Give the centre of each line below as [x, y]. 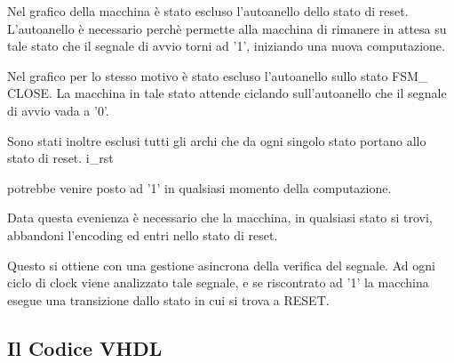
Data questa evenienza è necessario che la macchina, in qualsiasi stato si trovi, [220, 218]
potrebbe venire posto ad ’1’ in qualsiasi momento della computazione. [199, 187]
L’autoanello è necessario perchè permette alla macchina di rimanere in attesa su [227, 28]
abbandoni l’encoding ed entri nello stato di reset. [143, 234]
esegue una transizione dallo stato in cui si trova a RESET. [168, 299]
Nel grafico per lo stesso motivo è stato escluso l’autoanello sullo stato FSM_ [218, 75]
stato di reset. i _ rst [60, 158]
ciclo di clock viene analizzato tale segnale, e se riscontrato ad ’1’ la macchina [218, 282]
